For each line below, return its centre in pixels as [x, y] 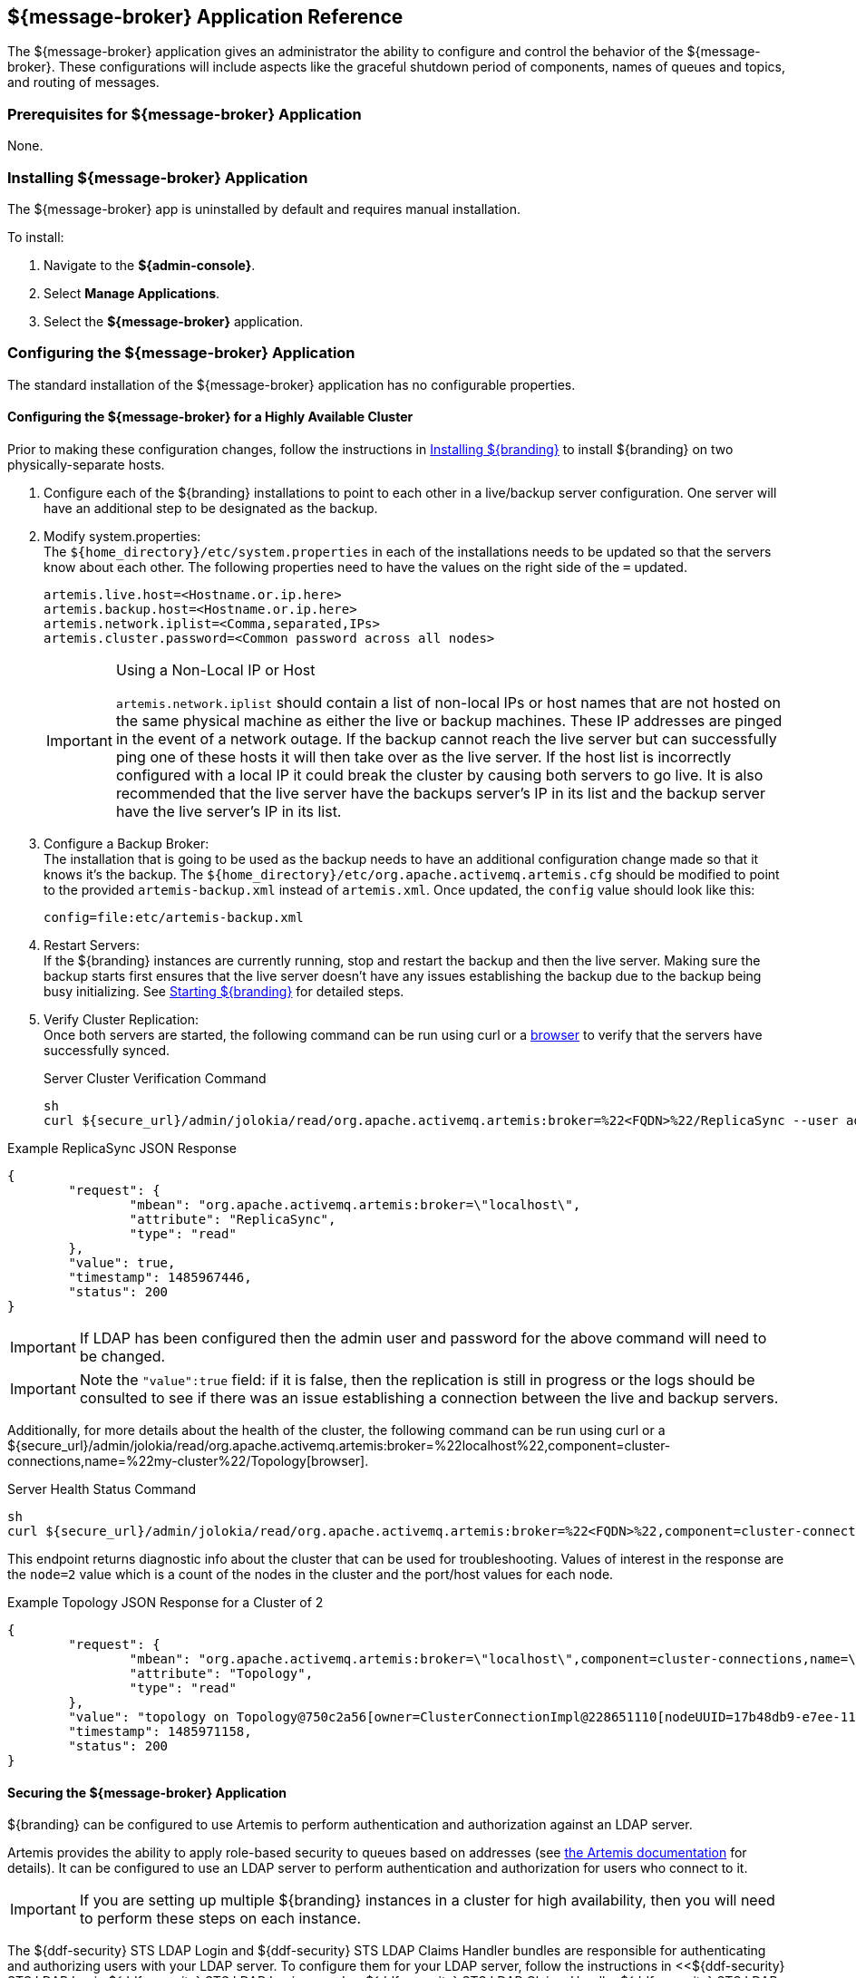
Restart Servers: [92, 945]
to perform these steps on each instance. [220, 1919]
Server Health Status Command [102, 1488]
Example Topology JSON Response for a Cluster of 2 [165, 1602]
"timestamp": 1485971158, [160, 1731]
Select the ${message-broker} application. [174, 321]
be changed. [122, 1356]
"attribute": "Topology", [221, 1673]
